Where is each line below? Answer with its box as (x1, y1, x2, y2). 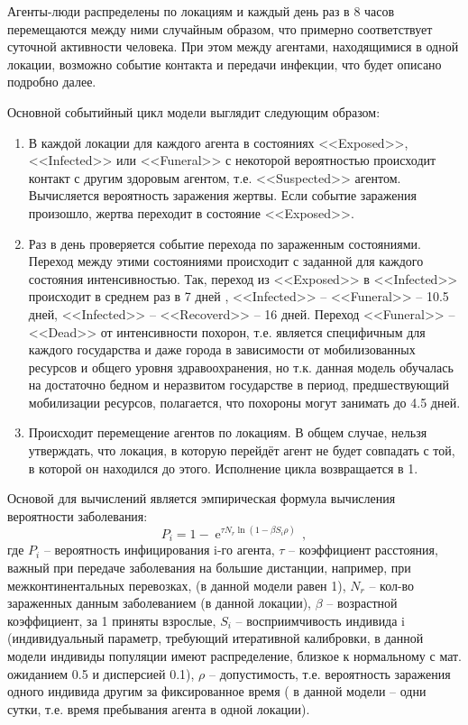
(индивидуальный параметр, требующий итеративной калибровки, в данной (7, 629, 424, 647)
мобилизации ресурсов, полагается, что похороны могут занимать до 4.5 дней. (28, 392, 461, 411)
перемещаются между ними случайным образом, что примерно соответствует (7, 19, 433, 38)
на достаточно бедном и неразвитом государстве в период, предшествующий (28, 375, 449, 394)
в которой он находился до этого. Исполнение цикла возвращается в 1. (28, 458, 418, 477)
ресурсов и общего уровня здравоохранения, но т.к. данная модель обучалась (28, 357, 454, 376)
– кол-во (369, 575, 415, 594)
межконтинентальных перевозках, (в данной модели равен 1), (7, 575, 346, 594)
